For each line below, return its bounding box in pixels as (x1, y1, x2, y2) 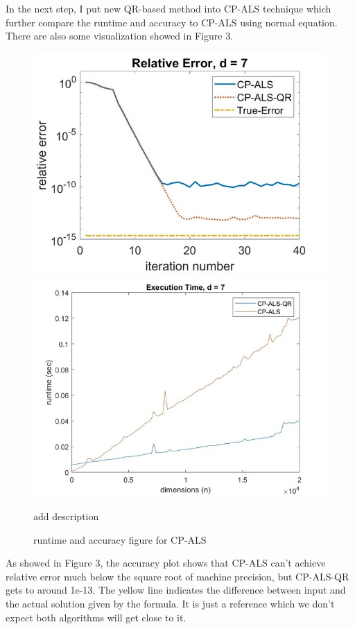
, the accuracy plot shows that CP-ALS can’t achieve (100, 555, 326, 570)
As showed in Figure (6, 555, 92, 570)
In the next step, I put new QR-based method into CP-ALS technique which (6, 1, 331, 15)
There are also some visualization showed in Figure (6, 28, 223, 43)
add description (33, 508, 99, 523)
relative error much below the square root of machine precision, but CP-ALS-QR (6, 569, 349, 583)
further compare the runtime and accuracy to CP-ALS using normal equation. (6, 15, 338, 29)
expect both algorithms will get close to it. (6, 610, 187, 624)
